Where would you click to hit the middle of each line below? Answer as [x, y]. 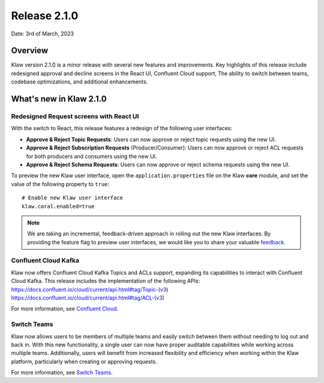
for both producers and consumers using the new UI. [91, 156]
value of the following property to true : [60, 184]
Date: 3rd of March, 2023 [43, 34]
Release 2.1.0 [45, 16]
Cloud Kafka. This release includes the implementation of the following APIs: [106, 281]
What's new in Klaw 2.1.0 [59, 99]
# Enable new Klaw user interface [72, 198]
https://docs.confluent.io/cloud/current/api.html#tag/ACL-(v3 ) [88, 298]
